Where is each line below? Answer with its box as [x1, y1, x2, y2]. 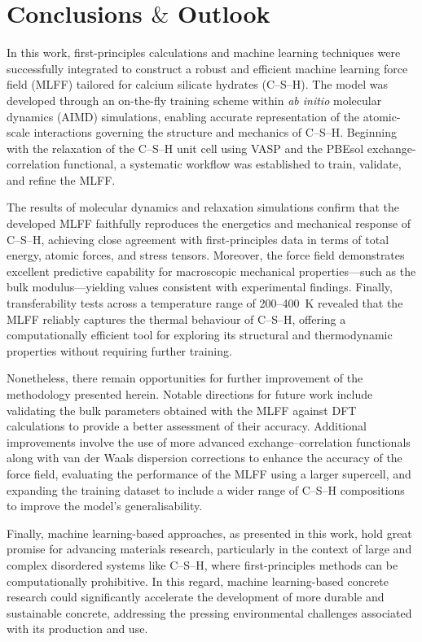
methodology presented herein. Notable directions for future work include [7, 386, 373, 402]
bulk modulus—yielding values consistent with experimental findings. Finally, [7, 278, 393, 295]
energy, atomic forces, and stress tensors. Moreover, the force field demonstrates [7, 247, 405, 264]
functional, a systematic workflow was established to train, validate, [64, 155, 402, 173]
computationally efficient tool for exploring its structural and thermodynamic [7, 326, 393, 343]
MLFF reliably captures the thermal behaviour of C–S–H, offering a [7, 310, 346, 327]
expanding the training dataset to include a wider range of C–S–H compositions [7, 481, 405, 498]
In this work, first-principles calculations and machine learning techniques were [7, 44, 401, 61]
